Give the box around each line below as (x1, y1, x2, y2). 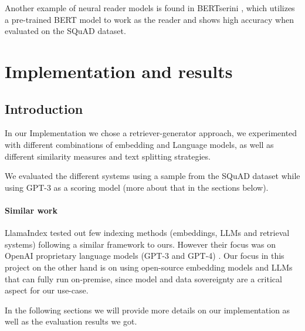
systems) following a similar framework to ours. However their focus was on (5, 238, 276, 250)
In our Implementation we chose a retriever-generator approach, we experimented (5, 127, 297, 139)
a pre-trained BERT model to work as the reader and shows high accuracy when (5, 13, 294, 25)
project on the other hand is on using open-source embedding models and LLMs (5, 261, 293, 273)
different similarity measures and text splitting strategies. (5, 150, 211, 162)
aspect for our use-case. (5, 284, 89, 296)
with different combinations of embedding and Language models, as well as (5, 138, 274, 150)
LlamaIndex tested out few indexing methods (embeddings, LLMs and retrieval (5, 227, 290, 239)
